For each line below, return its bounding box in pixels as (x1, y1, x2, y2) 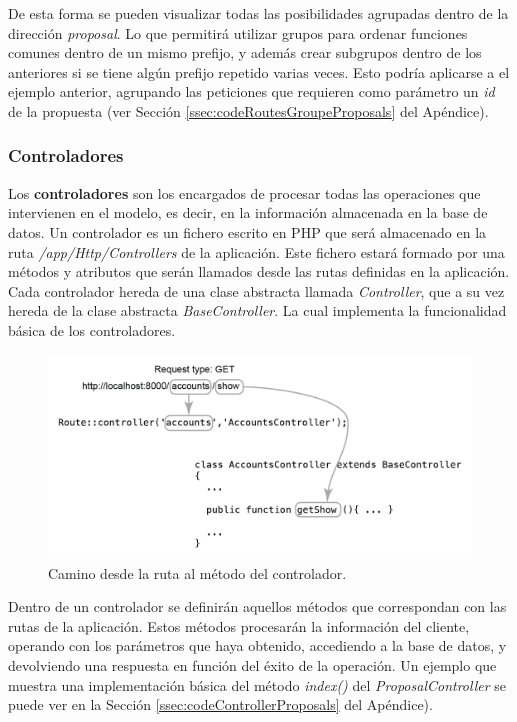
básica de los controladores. (8, 319, 176, 340)
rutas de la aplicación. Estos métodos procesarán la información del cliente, (8, 615, 470, 636)
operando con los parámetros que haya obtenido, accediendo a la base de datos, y (8, 635, 507, 656)
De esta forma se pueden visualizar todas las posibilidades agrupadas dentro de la (8, 3, 509, 23)
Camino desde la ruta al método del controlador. (48, 562, 347, 583)
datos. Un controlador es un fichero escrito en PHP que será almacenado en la (8, 221, 487, 242)
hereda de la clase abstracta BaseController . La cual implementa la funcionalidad (8, 300, 507, 321)
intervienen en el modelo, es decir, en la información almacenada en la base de (8, 202, 488, 223)
